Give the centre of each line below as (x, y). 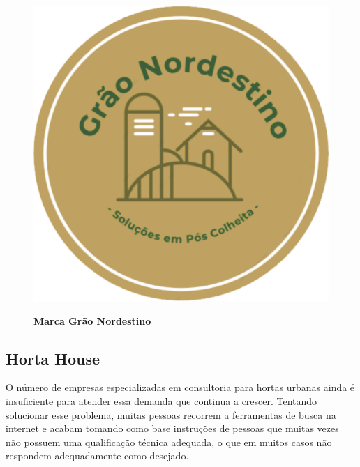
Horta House (53, 358)
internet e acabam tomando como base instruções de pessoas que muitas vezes (172, 428)
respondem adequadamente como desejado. (97, 455)
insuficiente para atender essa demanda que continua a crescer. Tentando (162, 400)
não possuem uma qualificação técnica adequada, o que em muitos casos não (169, 442)
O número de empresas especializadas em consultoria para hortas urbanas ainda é (180, 387)
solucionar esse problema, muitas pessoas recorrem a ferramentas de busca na (171, 414)
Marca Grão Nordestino (92, 320)
